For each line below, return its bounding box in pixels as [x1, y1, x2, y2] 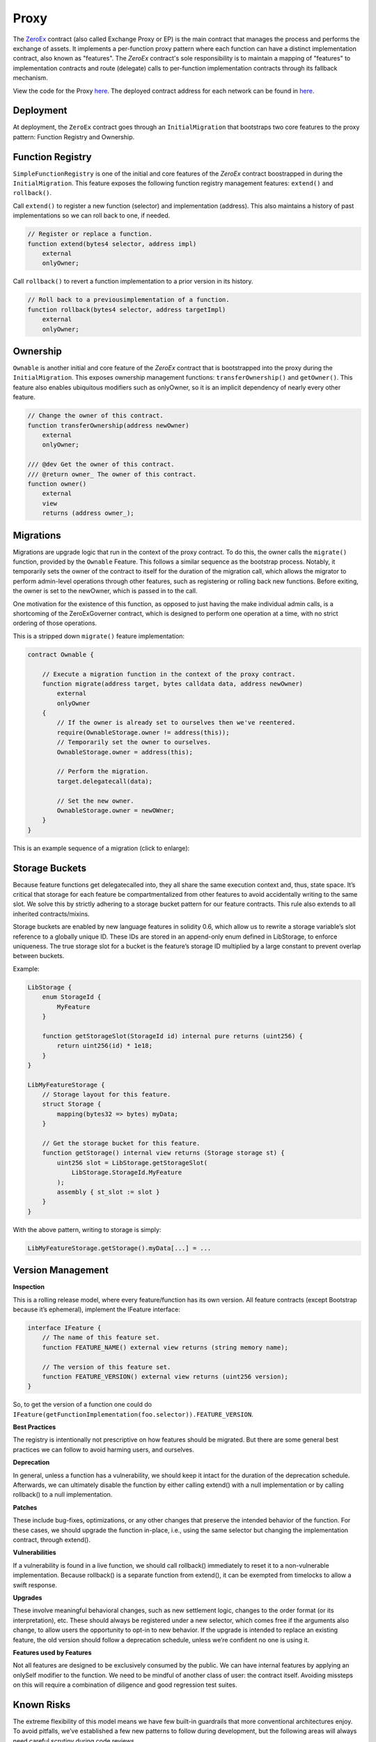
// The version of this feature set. [42, 1363, 171, 1371]
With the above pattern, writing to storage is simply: [13, 1225, 162, 1233]
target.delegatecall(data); [56, 777, 153, 785]
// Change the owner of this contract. [27, 412, 164, 419]
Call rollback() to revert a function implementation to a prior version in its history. [13, 277, 253, 286]
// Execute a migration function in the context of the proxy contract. [42, 670, 296, 678]
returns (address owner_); [42, 509, 135, 517]
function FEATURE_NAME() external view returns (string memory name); [42, 1343, 289, 1351]
